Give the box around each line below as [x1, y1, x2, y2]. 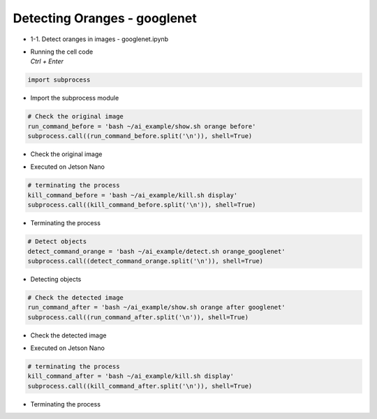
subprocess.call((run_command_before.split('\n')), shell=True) [27, 132, 253, 140]
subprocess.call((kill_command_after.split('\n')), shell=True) [27, 382, 253, 390]
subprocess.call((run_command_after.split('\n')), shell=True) [27, 313, 249, 321]
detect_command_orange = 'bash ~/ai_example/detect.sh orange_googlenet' [27, 247, 286, 255]
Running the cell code [30, 47, 94, 56]
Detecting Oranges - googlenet [13, 10, 197, 26]
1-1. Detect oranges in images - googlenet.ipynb [30, 35, 169, 43]
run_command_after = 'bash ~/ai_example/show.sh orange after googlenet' [27, 303, 286, 312]
